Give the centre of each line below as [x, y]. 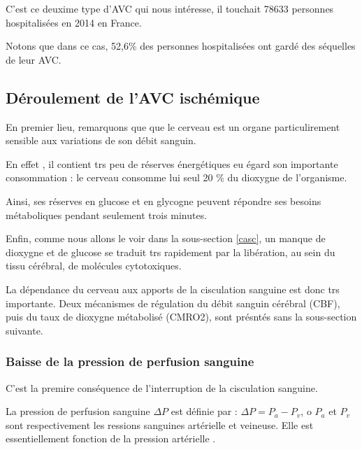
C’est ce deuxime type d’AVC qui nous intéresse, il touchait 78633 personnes [170, 8]
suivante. [24, 330]
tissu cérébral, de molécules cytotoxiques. [94, 266]
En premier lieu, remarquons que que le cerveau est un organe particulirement [173, 126]
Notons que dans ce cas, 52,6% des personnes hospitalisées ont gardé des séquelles [181, 46]
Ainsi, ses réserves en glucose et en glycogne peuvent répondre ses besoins [164, 201]
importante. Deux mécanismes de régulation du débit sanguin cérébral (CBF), [173, 303]
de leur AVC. [34, 59]
